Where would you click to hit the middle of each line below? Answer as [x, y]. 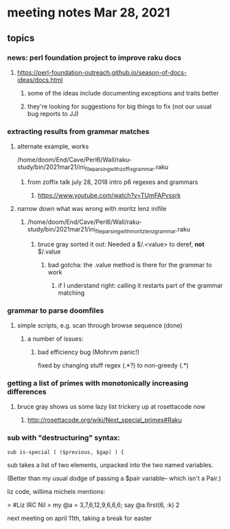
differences [27, 392]
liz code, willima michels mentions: [56, 491]
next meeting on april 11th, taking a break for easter [80, 518]
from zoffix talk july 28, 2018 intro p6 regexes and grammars [113, 182]
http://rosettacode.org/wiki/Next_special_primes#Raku [104, 420]
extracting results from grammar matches [78, 131]
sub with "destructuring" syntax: [64, 438]
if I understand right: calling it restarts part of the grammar [140, 285]
